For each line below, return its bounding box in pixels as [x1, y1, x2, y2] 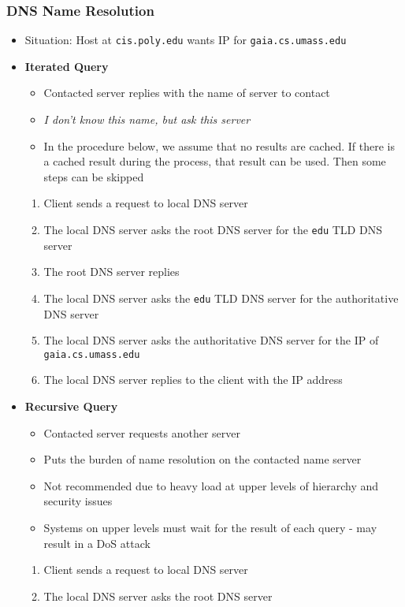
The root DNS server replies [43, 263, 180, 280]
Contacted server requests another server [43, 424, 240, 441]
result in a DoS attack [43, 534, 150, 551]
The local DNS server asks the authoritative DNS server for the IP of [43, 332, 379, 348]
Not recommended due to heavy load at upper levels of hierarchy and [43, 477, 379, 493]
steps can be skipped [43, 168, 144, 184]
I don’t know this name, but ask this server [43, 111, 251, 128]
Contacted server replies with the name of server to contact [43, 84, 330, 101]
